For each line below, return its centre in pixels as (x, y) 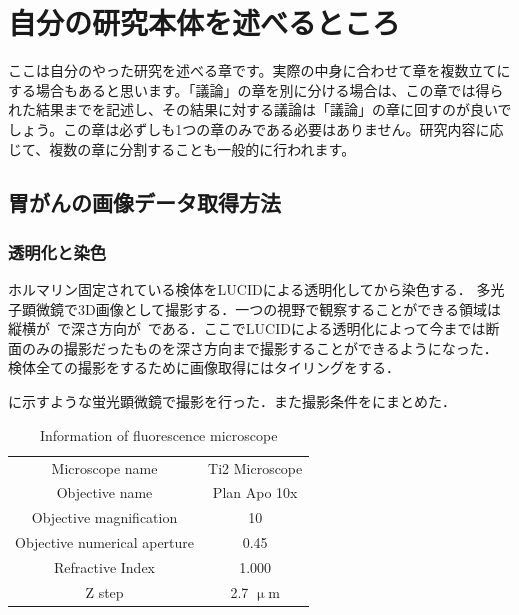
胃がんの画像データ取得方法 (144, 202)
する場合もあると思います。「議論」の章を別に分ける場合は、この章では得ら (256, 89)
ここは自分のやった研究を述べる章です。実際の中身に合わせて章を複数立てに (259, 70)
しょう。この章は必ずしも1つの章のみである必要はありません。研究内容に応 (256, 128)
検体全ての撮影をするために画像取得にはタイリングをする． (204, 367)
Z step (104, 591)
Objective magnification (104, 517)
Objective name (104, 492)
